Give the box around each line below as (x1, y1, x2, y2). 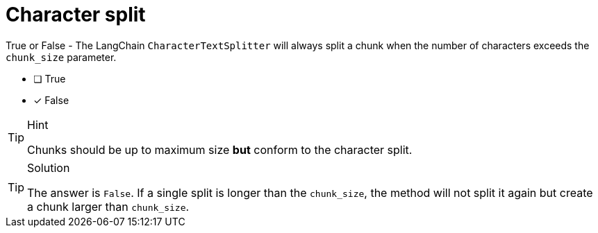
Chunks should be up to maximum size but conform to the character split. (27, 142, 413, 157)
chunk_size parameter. (6, 51, 117, 63)
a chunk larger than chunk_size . (27, 199, 190, 214)
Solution (27, 160, 70, 175)
